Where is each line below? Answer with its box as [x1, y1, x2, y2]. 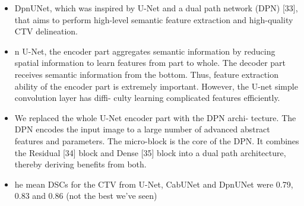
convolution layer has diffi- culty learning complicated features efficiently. [14, 91, 280, 104]
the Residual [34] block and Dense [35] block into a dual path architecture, [14, 146, 286, 159]
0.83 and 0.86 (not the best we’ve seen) [14, 189, 157, 202]
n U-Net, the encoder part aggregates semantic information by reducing [14, 45, 275, 57]
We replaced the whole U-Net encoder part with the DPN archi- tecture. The [14, 111, 296, 123]
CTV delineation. [14, 25, 78, 37]
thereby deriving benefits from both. [14, 158, 147, 170]
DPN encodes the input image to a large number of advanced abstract [14, 123, 270, 135]
